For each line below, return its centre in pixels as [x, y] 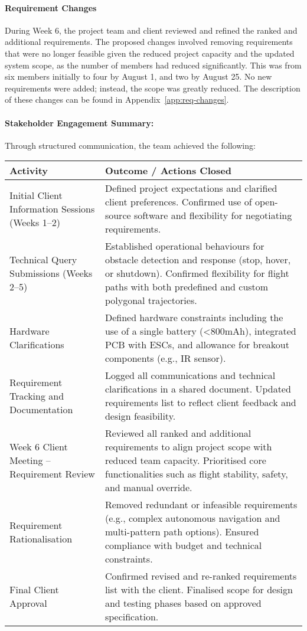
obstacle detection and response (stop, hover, [198, 260]
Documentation [41, 409]
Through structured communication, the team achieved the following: [130, 145]
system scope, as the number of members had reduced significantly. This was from [153, 65]
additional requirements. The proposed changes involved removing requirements [149, 42]
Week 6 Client [39, 447]
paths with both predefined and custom [187, 287]
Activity [29, 171]
